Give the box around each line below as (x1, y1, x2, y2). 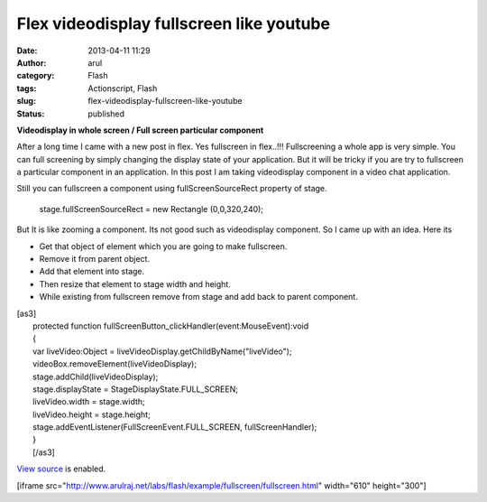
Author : (16, 57, 47, 68)
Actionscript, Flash (87, 82, 158, 94)
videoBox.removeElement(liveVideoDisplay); (32, 358, 198, 369)
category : (16, 70, 55, 81)
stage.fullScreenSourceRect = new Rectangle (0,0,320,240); (39, 203, 264, 214)
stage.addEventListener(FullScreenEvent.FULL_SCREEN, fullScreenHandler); (32, 422, 317, 432)
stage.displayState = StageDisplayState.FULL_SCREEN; (32, 384, 239, 395)
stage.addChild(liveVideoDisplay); (32, 371, 159, 382)
